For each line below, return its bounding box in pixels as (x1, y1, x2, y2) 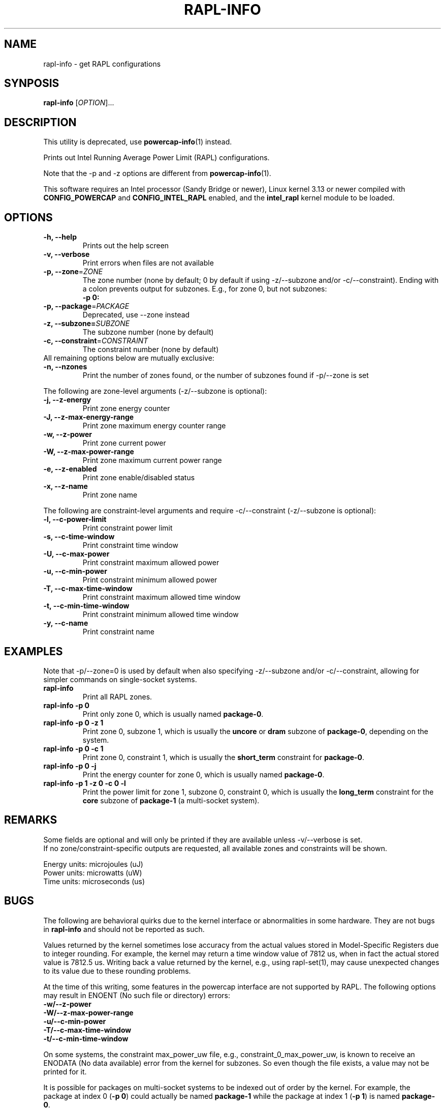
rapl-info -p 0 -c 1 (43, 744, 104, 753)
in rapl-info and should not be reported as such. (43, 924, 205, 934)
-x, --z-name (43, 482, 88, 491)
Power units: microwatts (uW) (43, 868, 142, 877)
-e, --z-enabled (43, 464, 97, 474)
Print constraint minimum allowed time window (82, 610, 239, 619)
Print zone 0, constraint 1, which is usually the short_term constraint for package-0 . (82, 752, 365, 762)
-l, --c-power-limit (43, 515, 107, 524)
